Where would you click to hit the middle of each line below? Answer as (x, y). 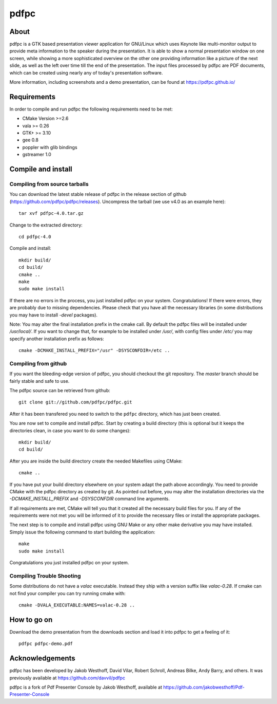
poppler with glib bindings (50, 147)
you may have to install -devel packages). (53, 315)
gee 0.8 (30, 140)
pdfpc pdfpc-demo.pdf (46, 644)
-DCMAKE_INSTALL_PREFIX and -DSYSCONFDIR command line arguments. (90, 499)
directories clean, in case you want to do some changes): (70, 430)
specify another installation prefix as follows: (57, 339)
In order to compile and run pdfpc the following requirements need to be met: (91, 109)
